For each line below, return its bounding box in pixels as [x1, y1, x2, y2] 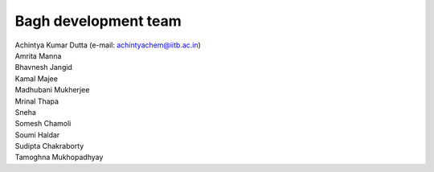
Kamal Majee [14, 73, 58, 84]
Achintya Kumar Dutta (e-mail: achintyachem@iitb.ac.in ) [14, 40, 201, 50]
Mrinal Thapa [14, 96, 59, 106]
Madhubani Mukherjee [14, 85, 90, 95]
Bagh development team [14, 12, 182, 30]
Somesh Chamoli [14, 119, 72, 129]
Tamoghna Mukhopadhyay [14, 153, 104, 162]
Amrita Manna [14, 51, 62, 60]
